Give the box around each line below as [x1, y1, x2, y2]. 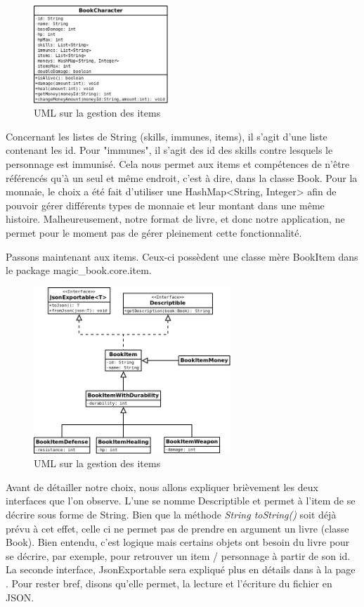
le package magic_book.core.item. [6, 263, 152, 278]
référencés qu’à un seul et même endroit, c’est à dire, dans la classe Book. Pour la [6, 170, 358, 185]
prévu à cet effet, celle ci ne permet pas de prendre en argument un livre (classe [6, 521, 349, 535]
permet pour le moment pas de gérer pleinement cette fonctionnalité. [6, 225, 302, 240]
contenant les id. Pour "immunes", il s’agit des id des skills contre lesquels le [6, 143, 333, 157]
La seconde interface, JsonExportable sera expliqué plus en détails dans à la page [6, 562, 356, 577]
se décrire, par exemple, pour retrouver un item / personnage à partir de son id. [6, 548, 351, 563]
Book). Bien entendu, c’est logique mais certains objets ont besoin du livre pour [6, 535, 350, 549]
